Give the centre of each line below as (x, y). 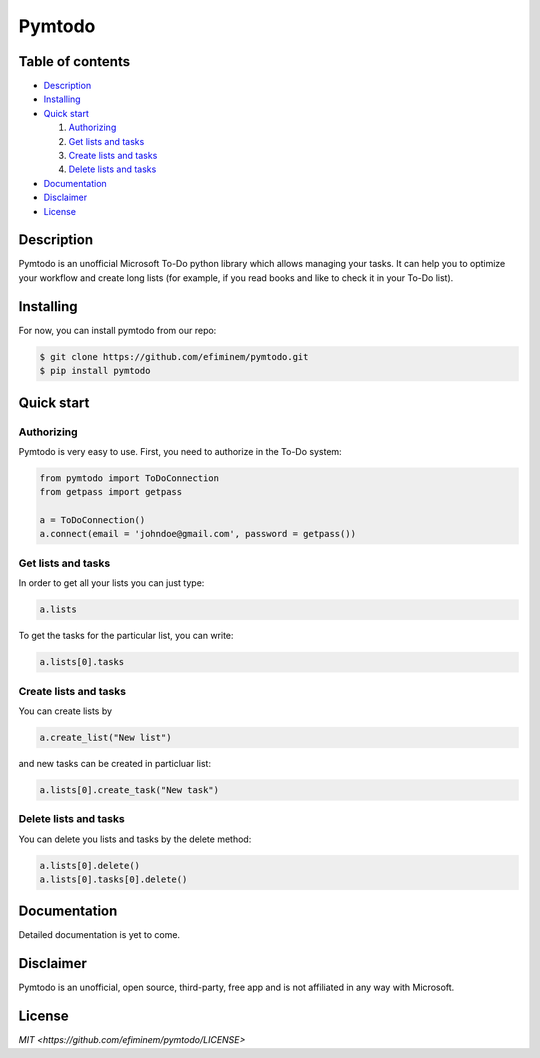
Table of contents (74, 61)
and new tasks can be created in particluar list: (115, 763)
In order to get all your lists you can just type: (111, 583)
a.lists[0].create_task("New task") (129, 789)
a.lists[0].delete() (89, 865)
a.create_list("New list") (105, 737)
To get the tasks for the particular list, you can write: (126, 636)
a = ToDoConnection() (92, 520)
